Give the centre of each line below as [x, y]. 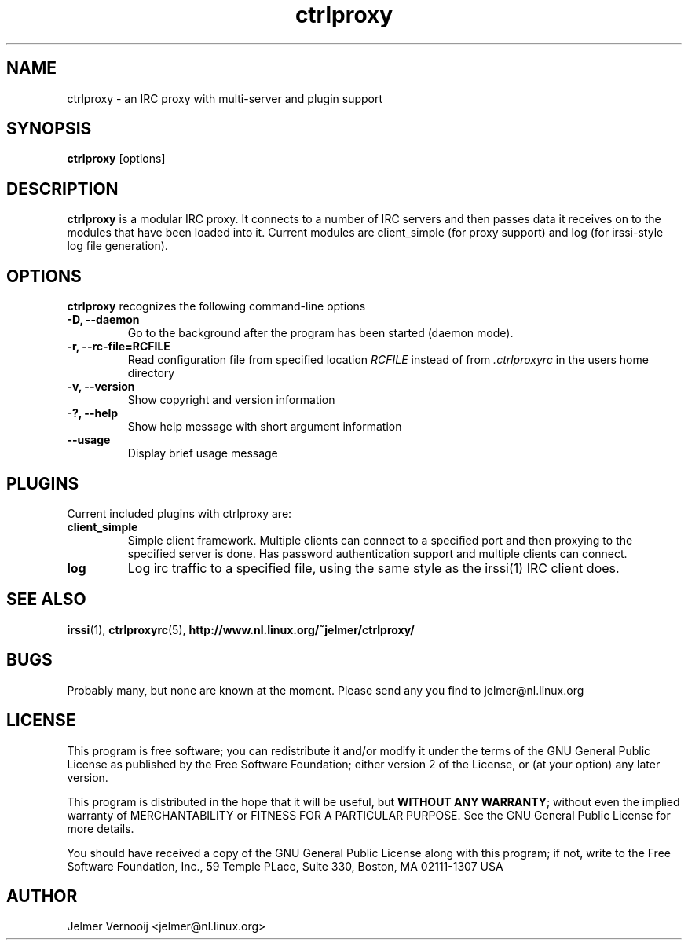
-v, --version [101, 387]
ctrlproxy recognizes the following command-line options [216, 306]
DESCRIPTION [62, 189]
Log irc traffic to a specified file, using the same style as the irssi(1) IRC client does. [373, 568]
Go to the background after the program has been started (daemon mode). [320, 333]
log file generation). [117, 246]
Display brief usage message [203, 453]
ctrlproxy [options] [116, 159]
